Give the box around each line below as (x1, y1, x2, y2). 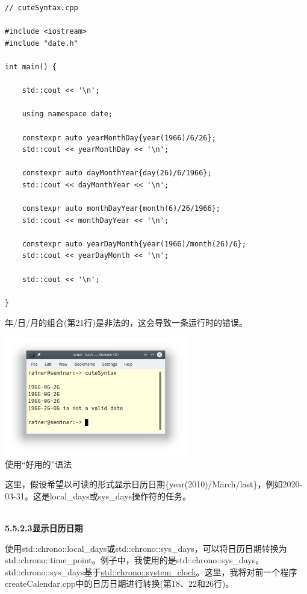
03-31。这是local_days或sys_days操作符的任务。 (5, 489, 191, 502)
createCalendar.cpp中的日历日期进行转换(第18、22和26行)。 (5, 577, 234, 590)
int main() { (5, 62, 57, 71)
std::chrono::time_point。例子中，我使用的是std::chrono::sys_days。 (5, 554, 264, 566)
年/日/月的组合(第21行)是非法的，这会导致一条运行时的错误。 (5, 316, 247, 329)
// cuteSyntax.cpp (5, 4, 78, 12)
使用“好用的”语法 (5, 457, 72, 470)
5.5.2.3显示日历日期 (5, 521, 83, 534)
